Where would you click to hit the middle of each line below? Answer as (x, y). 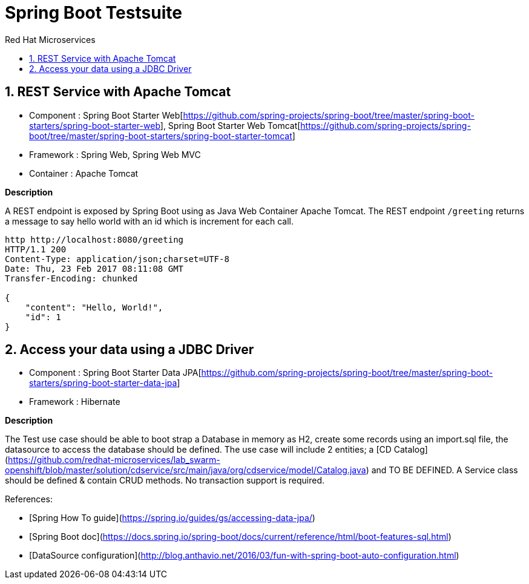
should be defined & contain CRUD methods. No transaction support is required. (165, 481)
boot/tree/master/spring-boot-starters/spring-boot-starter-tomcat (161, 136)
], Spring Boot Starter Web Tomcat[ (230, 125)
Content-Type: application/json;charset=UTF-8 (117, 259)
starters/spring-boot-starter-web (95, 125)
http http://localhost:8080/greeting (94, 239)
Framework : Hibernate (75, 402)
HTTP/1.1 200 (36, 249)
